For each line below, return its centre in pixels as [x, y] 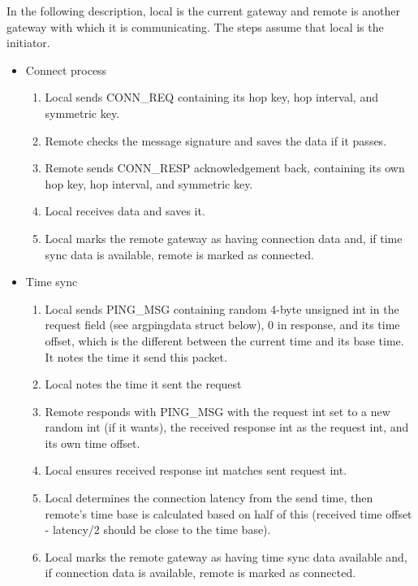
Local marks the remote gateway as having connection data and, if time [224, 238]
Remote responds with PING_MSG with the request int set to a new [218, 411]
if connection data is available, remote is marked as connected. [200, 573]
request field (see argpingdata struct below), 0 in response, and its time [222, 325]
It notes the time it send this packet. [136, 356]
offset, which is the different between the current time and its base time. [224, 340]
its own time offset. [93, 443]
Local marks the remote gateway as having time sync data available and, [226, 556]
